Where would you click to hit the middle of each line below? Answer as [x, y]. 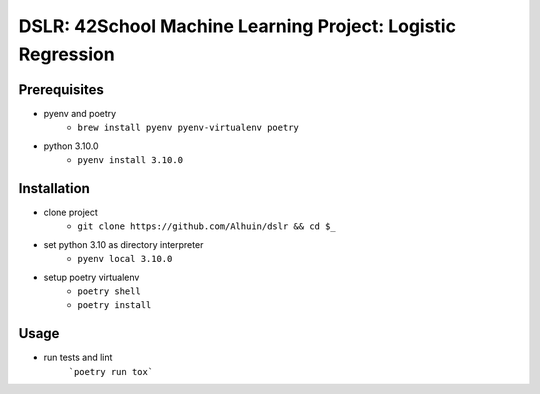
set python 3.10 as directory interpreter [123, 244]
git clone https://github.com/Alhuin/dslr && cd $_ [207, 226]
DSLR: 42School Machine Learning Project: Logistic [237, 26]
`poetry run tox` [111, 371]
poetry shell [109, 291]
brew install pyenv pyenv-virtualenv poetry [188, 128]
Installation [54, 188]
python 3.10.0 [71, 146]
